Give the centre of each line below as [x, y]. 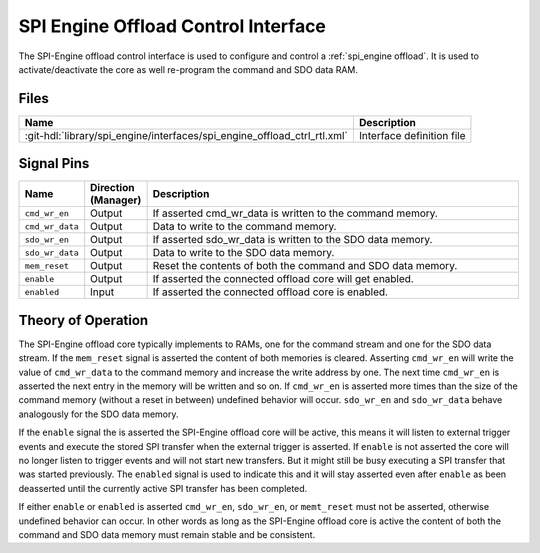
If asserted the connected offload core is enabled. [270, 292]
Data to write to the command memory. [244, 227]
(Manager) [116, 200]
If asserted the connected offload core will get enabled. [283, 279]
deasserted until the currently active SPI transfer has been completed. [163, 488]
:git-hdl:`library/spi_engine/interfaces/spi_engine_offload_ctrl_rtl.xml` [186, 135]
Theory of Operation [83, 320]
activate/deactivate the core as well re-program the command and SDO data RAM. [188, 69]
